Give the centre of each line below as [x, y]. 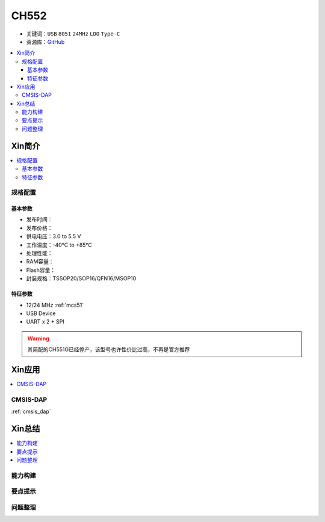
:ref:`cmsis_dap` [31, 411]
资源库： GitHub [45, 41]
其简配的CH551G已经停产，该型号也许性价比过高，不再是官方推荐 [109, 349]
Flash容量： [41, 270]
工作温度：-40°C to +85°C [59, 245]
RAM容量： [40, 262]
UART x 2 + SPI [45, 322]
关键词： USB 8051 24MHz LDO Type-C [73, 34]
